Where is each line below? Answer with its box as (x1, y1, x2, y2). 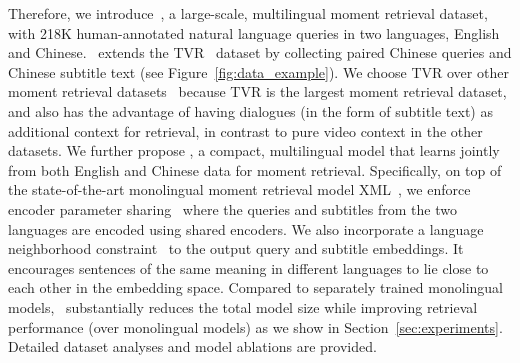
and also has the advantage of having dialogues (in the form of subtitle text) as (8, 100, 493, 121)
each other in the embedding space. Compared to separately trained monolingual (8, 277, 503, 298)
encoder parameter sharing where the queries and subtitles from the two (8, 198, 457, 219)
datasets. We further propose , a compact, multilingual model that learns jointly (8, 140, 500, 161)
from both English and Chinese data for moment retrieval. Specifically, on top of (8, 159, 502, 180)
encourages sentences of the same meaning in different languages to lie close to (8, 257, 489, 278)
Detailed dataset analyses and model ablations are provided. (8, 336, 377, 357)
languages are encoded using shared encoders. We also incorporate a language (8, 218, 484, 239)
